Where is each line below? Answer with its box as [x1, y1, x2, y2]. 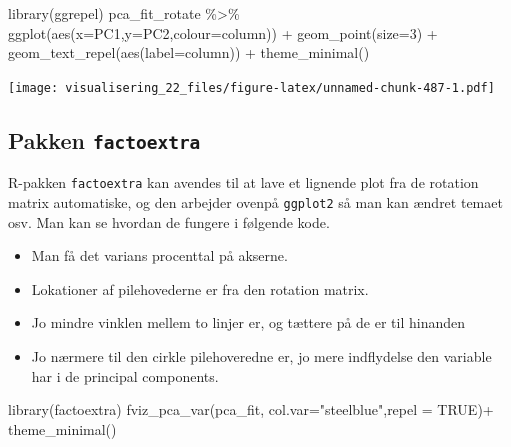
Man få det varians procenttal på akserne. [31, 245, 288, 266]
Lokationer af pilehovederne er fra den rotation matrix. [31, 278, 369, 299]
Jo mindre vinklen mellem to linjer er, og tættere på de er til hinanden [31, 312, 466, 333]
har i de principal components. [31, 365, 219, 386]
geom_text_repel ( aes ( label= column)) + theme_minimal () [8, 42, 370, 63]
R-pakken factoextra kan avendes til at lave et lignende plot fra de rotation [8, 172, 479, 193]
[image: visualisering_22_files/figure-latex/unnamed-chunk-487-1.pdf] [8, 80, 495, 95]
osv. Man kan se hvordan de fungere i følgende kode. [8, 211, 330, 232]
